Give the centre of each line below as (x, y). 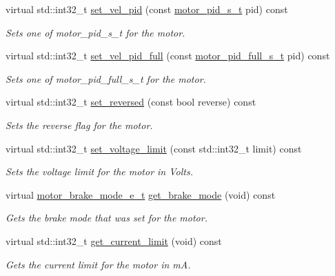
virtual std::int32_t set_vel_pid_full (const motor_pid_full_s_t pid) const (168, 56)
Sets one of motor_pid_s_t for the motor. (95, 32)
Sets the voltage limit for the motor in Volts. (99, 171)
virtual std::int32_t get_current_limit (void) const (114, 240)
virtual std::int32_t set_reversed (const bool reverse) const (131, 102)
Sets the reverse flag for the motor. (79, 125)
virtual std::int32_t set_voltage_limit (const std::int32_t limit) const (154, 148)
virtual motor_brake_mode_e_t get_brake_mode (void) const (141, 194)
